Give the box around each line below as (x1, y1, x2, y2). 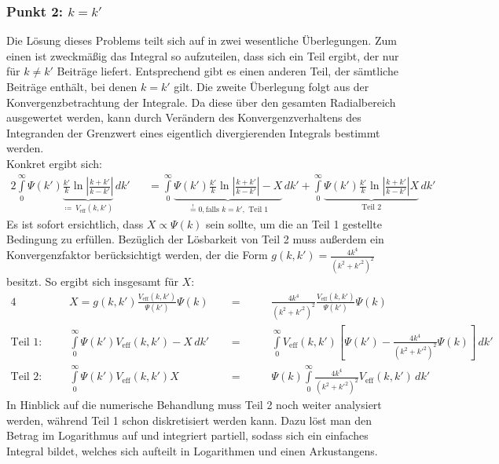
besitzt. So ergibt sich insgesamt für (6, 272, 178, 289)
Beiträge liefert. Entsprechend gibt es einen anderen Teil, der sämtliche (57, 63, 398, 79)
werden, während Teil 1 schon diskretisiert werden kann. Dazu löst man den (6, 411, 372, 428)
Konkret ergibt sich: (6, 155, 102, 171)
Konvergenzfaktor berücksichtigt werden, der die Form (6, 247, 268, 263)
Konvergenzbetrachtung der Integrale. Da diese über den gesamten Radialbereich (6, 93, 396, 110)
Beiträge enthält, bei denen (6, 79, 138, 94)
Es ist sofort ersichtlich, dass (6, 215, 144, 232)
